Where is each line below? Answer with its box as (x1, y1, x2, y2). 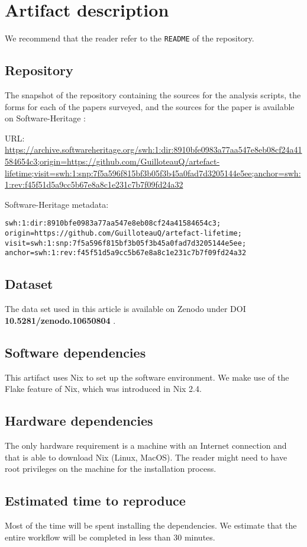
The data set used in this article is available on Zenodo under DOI (5, 303, 246, 315)
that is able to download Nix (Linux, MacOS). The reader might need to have (5, 451, 287, 463)
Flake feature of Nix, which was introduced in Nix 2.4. (5, 382, 202, 395)
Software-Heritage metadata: (5, 198, 109, 210)
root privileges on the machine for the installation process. (5, 462, 216, 475)
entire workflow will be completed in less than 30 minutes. (5, 530, 215, 543)
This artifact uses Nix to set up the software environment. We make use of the (5, 371, 289, 383)
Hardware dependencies (5, 411, 153, 430)
